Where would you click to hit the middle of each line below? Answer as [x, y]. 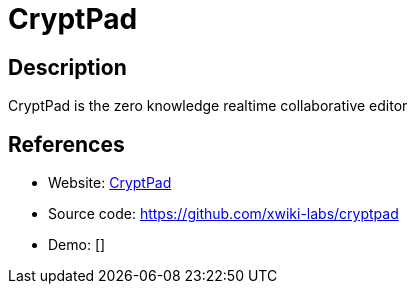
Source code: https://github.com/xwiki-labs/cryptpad [223, 214]
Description [67, 67]
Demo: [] [77, 245]
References [66, 144]
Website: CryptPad [110, 183]
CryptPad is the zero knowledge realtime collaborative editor [208, 106]
